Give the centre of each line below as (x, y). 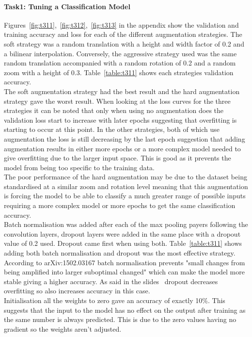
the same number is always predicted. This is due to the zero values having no (120, 319)
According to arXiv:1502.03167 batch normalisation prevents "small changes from (125, 262)
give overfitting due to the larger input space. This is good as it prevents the (118, 158)
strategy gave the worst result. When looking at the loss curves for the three (117, 101)
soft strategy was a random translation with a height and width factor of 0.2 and (124, 43)
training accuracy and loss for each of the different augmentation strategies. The (123, 34)
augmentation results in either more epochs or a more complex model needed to (122, 148)
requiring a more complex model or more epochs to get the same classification (120, 205)
